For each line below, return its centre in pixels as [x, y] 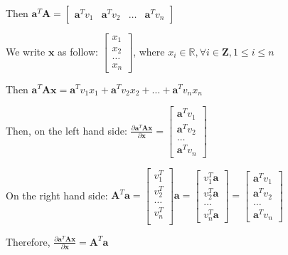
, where [149, 51]
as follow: [78, 51]
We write [26, 51]
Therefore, [28, 241]
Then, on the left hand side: [66, 130]
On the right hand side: [57, 195]
